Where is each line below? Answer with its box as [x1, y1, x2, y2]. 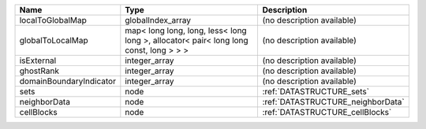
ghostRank [19, 65, 59, 76]
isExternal [19, 55, 57, 66]
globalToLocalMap [19, 35, 88, 46]
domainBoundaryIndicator [19, 76, 116, 87]
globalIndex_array [125, 15, 192, 25]
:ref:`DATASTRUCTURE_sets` [262, 87, 370, 97]
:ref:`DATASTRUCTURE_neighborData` [262, 97, 405, 107]
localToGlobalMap [19, 15, 87, 25]
